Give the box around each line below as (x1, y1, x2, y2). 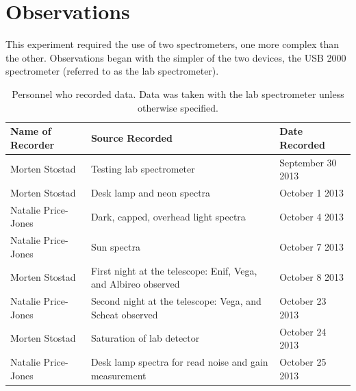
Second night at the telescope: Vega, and (90, 294, 262, 308)
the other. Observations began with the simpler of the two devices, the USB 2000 (5, 50, 346, 64)
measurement (90, 368, 147, 382)
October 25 (279, 355, 327, 368)
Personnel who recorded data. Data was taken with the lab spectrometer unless (12, 86, 344, 101)
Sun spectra (90, 240, 140, 254)
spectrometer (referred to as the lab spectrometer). (5, 64, 219, 78)
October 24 (279, 324, 327, 338)
